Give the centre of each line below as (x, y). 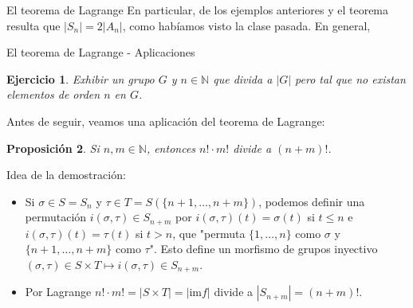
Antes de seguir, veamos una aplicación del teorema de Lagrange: (166, 121)
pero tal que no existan (350, 78)
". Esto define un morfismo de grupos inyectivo (264, 249)
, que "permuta (209, 233)
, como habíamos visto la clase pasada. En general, (246, 25)
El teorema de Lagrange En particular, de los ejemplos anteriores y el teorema (198, 10)
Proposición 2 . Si (53, 148)
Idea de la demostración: (66, 175)
